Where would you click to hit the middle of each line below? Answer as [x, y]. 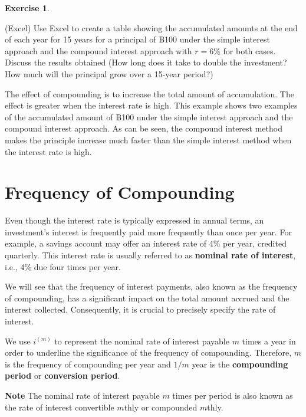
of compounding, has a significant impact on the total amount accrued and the [147, 298]
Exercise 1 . [27, 8]
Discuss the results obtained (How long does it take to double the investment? [146, 62]
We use [18, 341]
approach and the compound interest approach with [98, 50]
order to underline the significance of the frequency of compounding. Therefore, [148, 352]
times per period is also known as [233, 395]
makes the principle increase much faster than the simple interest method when [148, 139]
